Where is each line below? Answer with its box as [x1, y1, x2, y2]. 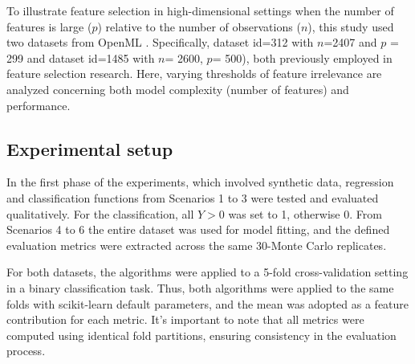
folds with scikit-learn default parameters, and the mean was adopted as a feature [6, 295, 409, 312]
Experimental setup [6, 136, 173, 161]
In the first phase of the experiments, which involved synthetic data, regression [6, 174, 394, 190]
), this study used [307, 18, 394, 35]
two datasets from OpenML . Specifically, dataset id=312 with [6, 34, 314, 51]
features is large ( [6, 18, 92, 35]
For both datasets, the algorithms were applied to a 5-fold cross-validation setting [6, 264, 409, 280]
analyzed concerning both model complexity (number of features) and [6, 80, 349, 97]
